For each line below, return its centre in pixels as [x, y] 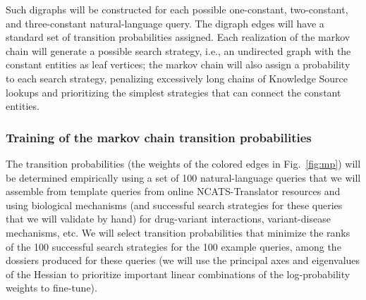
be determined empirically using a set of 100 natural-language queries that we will [183, 177]
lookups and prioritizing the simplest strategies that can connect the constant [173, 92]
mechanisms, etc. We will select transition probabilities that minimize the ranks [178, 232]
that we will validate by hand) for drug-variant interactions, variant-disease [168, 219]
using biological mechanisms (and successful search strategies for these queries [174, 205]
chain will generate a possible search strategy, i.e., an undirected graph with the [178, 50]
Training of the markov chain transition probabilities [159, 137]
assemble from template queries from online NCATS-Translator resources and [173, 191]
